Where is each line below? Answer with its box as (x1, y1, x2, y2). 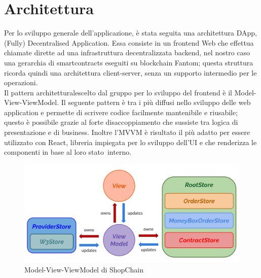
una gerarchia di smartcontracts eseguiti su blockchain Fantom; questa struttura (4, 57, 253, 67)
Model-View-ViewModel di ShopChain (24, 264, 143, 274)
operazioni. (4, 77, 38, 88)
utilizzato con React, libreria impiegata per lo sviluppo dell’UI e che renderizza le (4, 136, 257, 147)
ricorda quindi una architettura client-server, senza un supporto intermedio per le (4, 67, 257, 78)
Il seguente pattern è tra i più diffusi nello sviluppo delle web (61, 97, 251, 108)
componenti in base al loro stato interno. (4, 147, 132, 157)
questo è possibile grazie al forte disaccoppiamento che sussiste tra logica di (4, 117, 238, 127)
